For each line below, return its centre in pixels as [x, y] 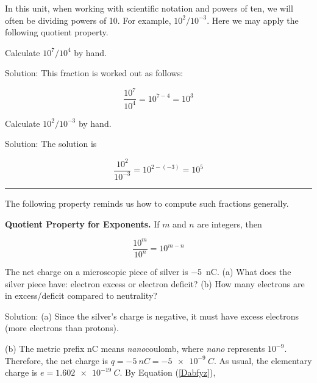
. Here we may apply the [253, 20]
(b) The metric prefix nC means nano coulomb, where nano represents [135, 349]
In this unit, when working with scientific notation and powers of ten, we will [149, 8]
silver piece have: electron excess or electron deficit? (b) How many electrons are [155, 283]
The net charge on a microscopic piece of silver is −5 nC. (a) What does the [148, 272]
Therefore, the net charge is [56, 360]
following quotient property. [57, 32]
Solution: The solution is [51, 144]
